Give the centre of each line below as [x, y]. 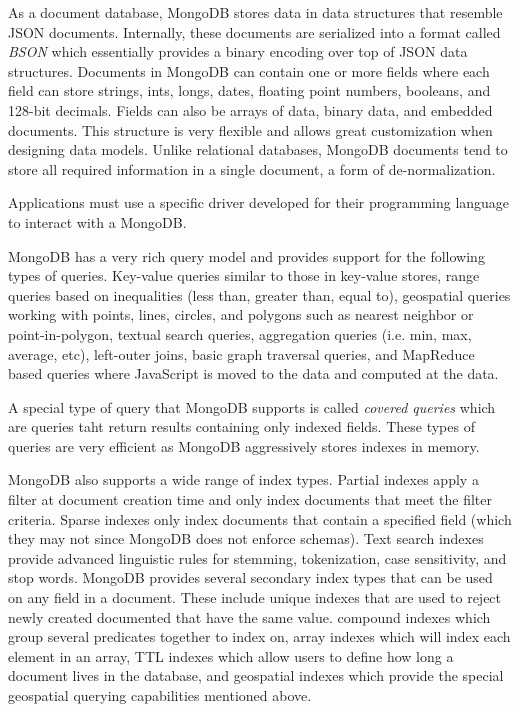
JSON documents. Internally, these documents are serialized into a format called [254, 31]
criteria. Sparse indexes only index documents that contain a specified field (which [260, 518]
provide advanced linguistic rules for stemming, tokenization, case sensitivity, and [257, 557]
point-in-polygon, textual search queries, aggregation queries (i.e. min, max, [240, 333]
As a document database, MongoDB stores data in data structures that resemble [255, 12]
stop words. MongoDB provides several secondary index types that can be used [250, 577]
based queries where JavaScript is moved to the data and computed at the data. [253, 373]
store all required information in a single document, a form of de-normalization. [252, 168]
